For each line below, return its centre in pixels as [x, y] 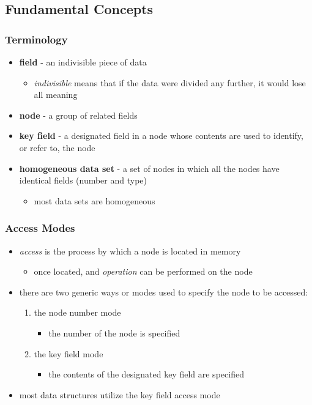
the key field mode [69, 353]
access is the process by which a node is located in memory [130, 251]
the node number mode [77, 312]
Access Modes [40, 228]
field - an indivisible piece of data [83, 62]
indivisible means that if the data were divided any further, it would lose [170, 82]
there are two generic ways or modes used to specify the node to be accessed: [164, 292]
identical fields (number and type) [83, 180]
